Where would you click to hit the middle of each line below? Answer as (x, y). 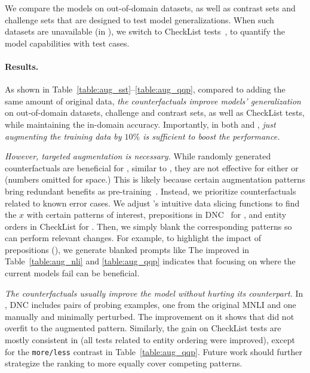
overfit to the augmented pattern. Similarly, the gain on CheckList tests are (143, 328)
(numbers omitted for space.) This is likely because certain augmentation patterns (155, 179)
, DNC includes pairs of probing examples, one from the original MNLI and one (151, 305)
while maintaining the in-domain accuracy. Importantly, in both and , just (140, 124)
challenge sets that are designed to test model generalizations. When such (139, 19)
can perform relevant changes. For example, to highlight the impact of (133, 238)
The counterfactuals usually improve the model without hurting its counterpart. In (154, 293)
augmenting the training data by (63, 136)
